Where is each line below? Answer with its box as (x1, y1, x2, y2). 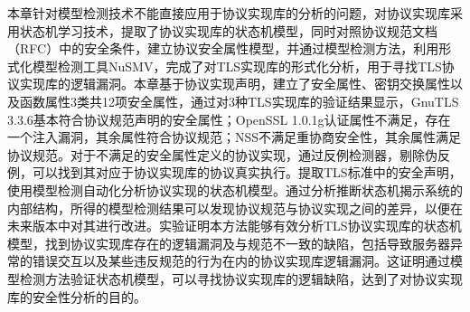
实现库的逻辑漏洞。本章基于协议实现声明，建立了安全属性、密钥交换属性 (19, 74, 450, 93)
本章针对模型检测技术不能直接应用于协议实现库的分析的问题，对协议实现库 (7, 4, 450, 22)
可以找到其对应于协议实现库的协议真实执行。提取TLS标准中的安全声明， (32, 163, 462, 182)
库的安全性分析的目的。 (7, 287, 146, 306)
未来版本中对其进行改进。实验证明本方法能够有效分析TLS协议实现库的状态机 (7, 216, 462, 235)
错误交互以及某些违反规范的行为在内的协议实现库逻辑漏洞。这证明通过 (32, 251, 450, 270)
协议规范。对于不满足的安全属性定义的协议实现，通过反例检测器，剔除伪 (7, 145, 437, 164)
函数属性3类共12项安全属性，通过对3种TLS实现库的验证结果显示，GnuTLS (19, 91, 459, 110)
